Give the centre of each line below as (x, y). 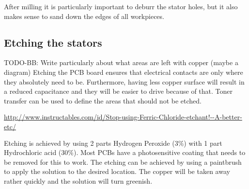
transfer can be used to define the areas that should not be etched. (103, 100)
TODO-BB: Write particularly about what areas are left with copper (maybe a (121, 62)
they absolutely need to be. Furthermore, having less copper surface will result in (124, 81)
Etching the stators (53, 42)
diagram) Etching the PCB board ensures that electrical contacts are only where (124, 72)
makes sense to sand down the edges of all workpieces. (84, 16)
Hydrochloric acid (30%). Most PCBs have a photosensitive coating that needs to (125, 152)
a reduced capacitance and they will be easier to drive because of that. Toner (118, 91)
